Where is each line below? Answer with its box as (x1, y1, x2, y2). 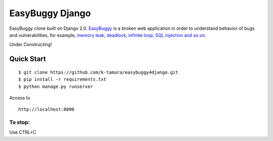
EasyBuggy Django (9, 8, 91, 19)
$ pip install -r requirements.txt (18, 76, 107, 82)
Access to (9, 95, 30, 101)
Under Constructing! (9, 41, 52, 48)
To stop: (9, 119, 30, 126)
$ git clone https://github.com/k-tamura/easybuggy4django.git (18, 69, 178, 75)
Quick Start (9, 55, 46, 63)
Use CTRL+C (9, 129, 36, 135)
